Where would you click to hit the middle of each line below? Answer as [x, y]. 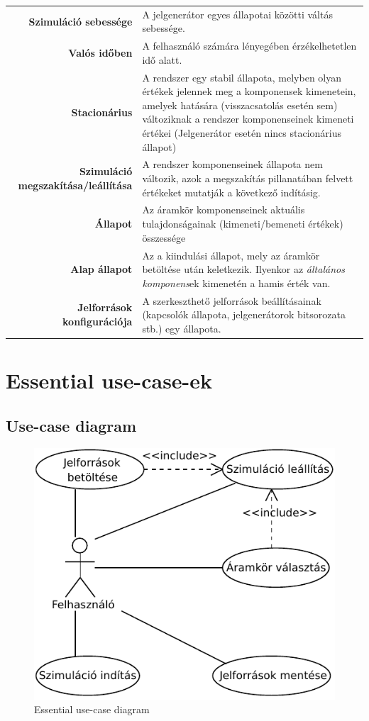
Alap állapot [101, 269]
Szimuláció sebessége [81, 21]
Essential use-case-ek [109, 380]
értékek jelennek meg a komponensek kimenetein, [249, 91]
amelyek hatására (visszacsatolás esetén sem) [240, 105]
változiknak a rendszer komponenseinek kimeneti [248, 119]
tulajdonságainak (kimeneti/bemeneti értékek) [243, 224]
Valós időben [100, 52]
